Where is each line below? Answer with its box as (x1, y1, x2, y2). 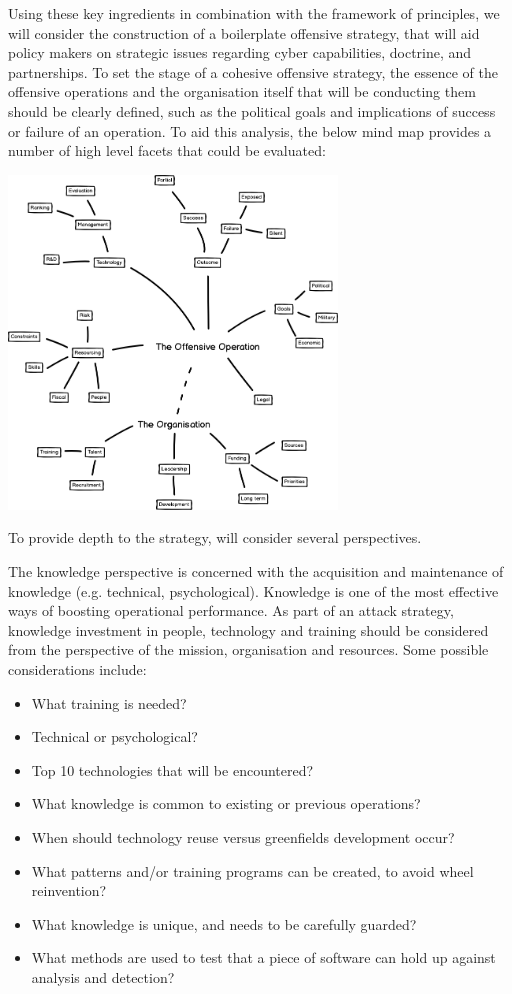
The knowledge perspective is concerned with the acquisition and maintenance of (8, 561, 504, 582)
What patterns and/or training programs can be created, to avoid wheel (31, 860, 474, 881)
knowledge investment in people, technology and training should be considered (8, 619, 489, 640)
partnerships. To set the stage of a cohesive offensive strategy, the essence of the (8, 61, 498, 82)
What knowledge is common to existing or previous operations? (31, 793, 421, 814)
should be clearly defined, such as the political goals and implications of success (8, 100, 496, 121)
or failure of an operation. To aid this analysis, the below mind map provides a (8, 120, 492, 141)
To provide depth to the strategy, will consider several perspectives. (8, 527, 422, 548)
